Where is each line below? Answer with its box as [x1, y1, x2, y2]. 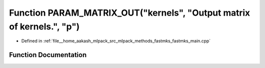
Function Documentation [9, 51, 87, 59]
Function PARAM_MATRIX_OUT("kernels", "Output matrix [9, 7, 250, 18]
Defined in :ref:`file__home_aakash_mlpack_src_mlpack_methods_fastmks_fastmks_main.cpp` [21, 38, 211, 44]
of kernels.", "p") [9, 21, 80, 32]
